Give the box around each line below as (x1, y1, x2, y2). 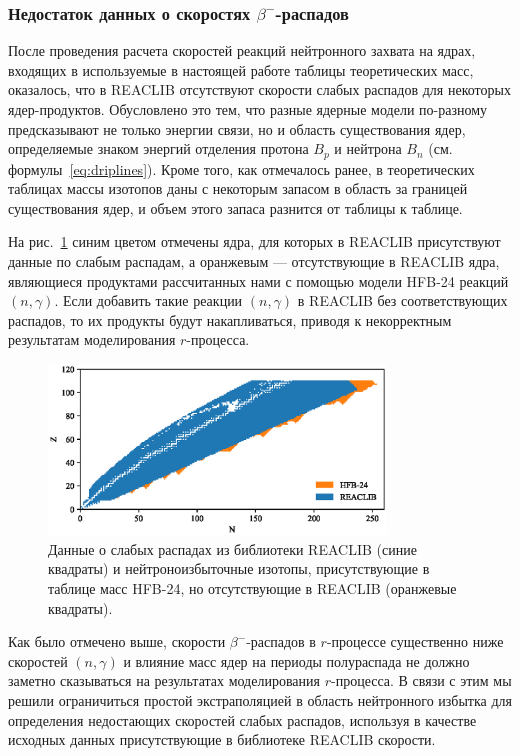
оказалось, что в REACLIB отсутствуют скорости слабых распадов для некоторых (8, 79, 511, 100)
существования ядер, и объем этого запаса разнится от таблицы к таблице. (8, 197, 463, 218)
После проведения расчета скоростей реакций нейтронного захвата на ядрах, (8, 40, 476, 61)
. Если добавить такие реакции (54, 290, 243, 311)
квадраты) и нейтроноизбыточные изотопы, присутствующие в (48, 558, 430, 579)
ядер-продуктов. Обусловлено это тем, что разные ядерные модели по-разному (8, 99, 488, 119)
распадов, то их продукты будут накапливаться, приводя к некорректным (8, 309, 452, 330)
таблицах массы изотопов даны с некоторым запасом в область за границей (8, 178, 468, 199)
